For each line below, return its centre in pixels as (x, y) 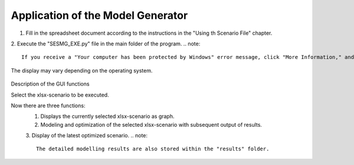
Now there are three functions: (48, 105)
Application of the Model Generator (99, 15)
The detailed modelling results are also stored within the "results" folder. (153, 149)
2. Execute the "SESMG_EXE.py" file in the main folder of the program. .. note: (106, 44)
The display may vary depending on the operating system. (82, 70)
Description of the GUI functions (50, 84)
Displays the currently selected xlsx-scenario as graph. (107, 116)
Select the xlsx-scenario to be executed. (60, 95)
